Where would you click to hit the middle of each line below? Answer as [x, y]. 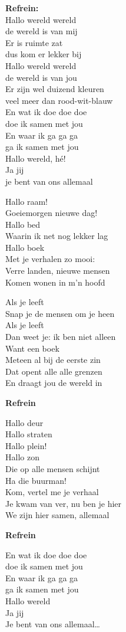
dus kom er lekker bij [44, 54]
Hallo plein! [26, 445]
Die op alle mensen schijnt [53, 468]
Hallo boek [25, 247]
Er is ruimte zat [34, 42]
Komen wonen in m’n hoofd [55, 282]
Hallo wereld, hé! [36, 158]
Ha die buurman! [36, 480]
